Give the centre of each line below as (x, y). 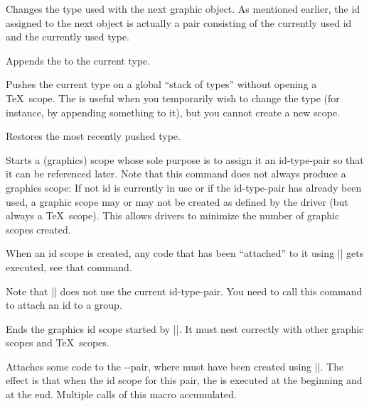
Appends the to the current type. (78, 60)
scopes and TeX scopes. (58, 342)
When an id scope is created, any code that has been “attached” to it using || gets (185, 253)
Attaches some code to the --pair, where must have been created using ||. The (175, 366)
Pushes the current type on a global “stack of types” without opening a (161, 84)
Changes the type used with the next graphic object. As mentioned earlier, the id (183, 9)
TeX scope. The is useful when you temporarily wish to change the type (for (173, 98)
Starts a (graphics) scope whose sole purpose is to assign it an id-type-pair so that (185, 159)
